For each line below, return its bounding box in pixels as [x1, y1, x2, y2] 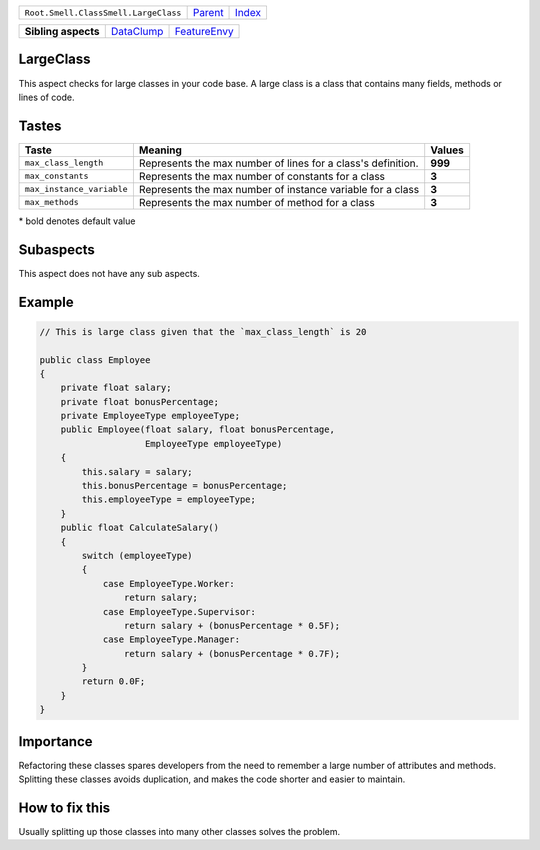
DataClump [110, 25, 164, 38]
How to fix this [18, 799, 111, 816]
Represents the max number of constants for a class [138, 169, 385, 183]
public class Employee [39, 354, 151, 365]
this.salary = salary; [81, 466, 194, 477]
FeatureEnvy [174, 25, 234, 38]
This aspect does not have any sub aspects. [18, 267, 200, 279]
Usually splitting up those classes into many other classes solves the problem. [18, 826, 341, 838]
